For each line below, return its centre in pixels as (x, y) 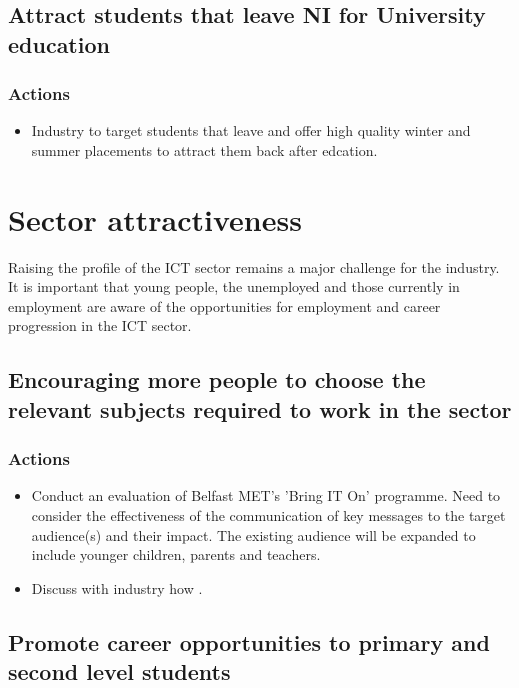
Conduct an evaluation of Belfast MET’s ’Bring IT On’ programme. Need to (266, 495)
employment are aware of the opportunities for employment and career (224, 305)
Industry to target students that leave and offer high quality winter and (251, 130)
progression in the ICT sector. (100, 325)
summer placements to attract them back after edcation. (204, 149)
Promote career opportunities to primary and (249, 641)
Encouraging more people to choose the (217, 379)
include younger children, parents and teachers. (176, 554)
